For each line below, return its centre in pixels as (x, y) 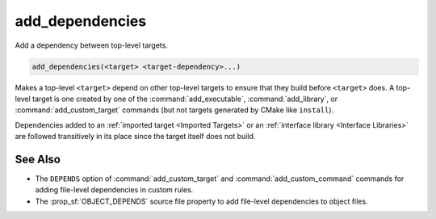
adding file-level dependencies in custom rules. (114, 190)
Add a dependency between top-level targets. (92, 45)
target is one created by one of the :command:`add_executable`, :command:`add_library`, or (185, 99)
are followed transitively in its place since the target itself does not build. (135, 137)
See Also (38, 159)
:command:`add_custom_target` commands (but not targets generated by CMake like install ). (174, 110)
